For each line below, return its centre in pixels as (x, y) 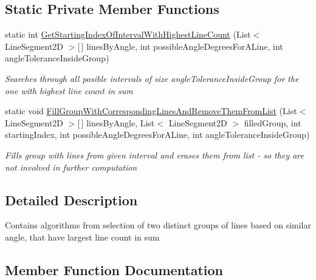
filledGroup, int (273, 122)
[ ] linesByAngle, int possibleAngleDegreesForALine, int (180, 46)
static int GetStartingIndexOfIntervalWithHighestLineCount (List (128, 34)
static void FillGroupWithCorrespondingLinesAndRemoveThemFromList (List (151, 111)
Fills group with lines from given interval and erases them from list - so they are (154, 155)
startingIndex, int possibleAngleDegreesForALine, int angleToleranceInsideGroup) (157, 135)
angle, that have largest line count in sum (82, 237)
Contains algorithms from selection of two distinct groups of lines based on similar (158, 225)
